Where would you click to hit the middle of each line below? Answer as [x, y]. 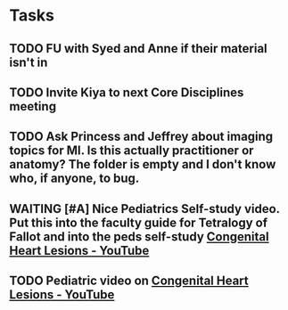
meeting [33, 106]
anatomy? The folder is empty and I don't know [143, 164]
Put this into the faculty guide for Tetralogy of [139, 222]
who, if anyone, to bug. [74, 179]
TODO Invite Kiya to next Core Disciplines [127, 92]
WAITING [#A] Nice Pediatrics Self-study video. [144, 209]
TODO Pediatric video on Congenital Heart [129, 281]
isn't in [29, 62]
